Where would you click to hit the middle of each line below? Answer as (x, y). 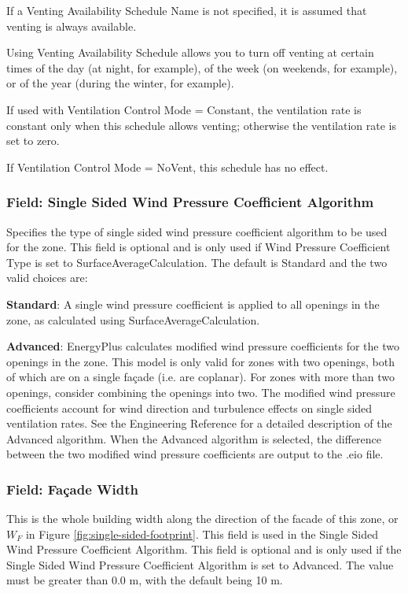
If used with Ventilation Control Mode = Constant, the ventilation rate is (184, 109)
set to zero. (33, 141)
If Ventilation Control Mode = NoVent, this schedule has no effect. (167, 167)
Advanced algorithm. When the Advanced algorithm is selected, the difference (194, 438)
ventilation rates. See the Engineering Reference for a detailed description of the (199, 423)
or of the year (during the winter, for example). (120, 83)
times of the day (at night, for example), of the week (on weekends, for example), (202, 67)
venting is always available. (72, 26)
